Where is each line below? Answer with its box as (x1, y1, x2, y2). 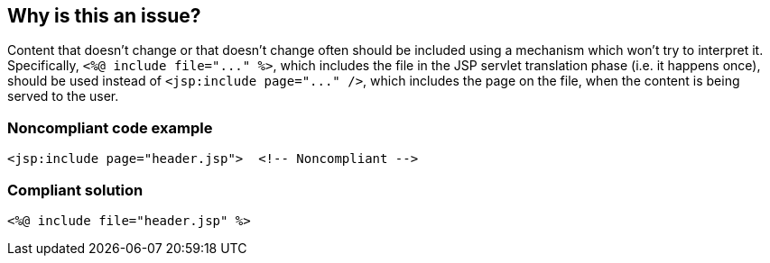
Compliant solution (7, 180, 144, 199)
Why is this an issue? (7, 5, 201, 27)
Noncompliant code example (7, 118, 213, 137)
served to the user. (7, 88, 119, 104)
